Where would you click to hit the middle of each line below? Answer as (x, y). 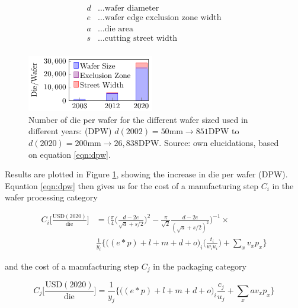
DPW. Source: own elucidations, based (209, 143)
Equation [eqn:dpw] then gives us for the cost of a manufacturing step (132, 185)
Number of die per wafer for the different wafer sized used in (138, 119)
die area (119, 29)
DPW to (224, 131)
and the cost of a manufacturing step (72, 266)
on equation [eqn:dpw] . (70, 154)
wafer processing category (51, 197)
